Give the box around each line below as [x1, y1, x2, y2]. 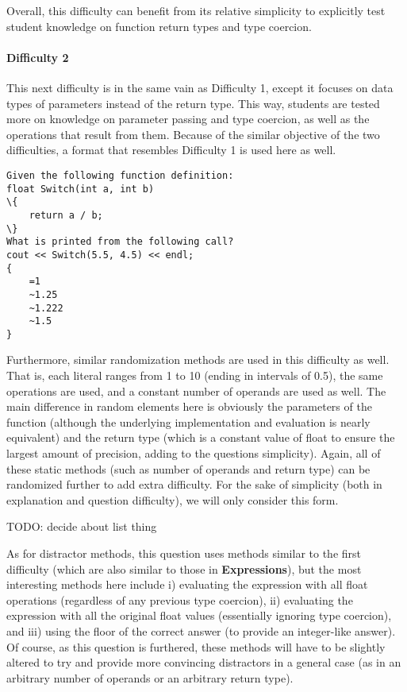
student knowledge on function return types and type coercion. [6, 17, 312, 34]
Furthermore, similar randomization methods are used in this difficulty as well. [6, 351, 390, 368]
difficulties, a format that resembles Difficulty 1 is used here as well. [6, 141, 336, 158]
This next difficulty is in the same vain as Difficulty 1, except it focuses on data [6, 79, 394, 95]
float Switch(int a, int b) [6, 183, 155, 195]
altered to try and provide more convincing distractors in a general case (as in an [6, 654, 401, 671]
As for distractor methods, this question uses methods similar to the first [6, 545, 362, 562]
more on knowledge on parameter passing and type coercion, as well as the [6, 110, 370, 127]
